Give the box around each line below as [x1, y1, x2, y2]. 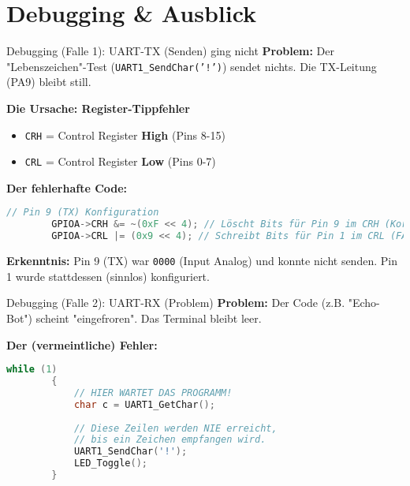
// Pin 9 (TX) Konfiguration [6, 207, 159, 219]
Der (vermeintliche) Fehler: [6, 336, 158, 353]
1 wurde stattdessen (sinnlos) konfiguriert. [6, 267, 210, 284]
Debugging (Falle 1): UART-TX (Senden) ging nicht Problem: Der [6, 43, 334, 59]
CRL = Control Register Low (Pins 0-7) [24, 153, 216, 170]
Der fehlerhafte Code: [6, 179, 128, 196]
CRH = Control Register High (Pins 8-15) [24, 126, 225, 143]
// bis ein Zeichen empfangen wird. [73, 434, 266, 446]
